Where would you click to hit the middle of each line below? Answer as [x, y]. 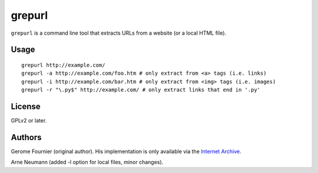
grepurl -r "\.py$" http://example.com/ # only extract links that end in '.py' [141, 90]
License [26, 106]
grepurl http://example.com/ [63, 65]
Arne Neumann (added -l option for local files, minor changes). [87, 162]
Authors [26, 137]
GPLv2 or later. [29, 121]
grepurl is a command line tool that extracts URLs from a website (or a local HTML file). [119, 33]
